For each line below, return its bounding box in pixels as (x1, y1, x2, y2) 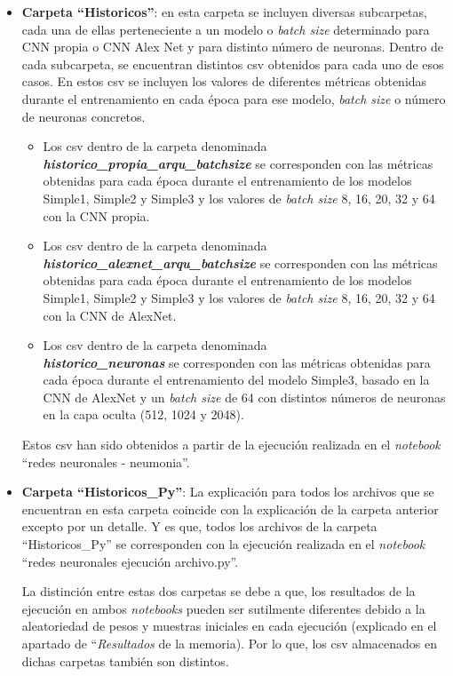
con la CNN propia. (43, 206, 150, 225)
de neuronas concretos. (21, 107, 146, 125)
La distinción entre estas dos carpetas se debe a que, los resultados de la (21, 582, 416, 600)
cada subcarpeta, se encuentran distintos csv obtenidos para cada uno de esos (21, 54, 444, 73)
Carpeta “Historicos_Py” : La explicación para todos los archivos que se (21, 482, 434, 501)
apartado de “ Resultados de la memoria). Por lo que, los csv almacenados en (21, 634, 438, 652)
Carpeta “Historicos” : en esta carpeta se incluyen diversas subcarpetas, (21, 3, 427, 20)
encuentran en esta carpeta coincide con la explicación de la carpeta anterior (21, 499, 439, 518)
